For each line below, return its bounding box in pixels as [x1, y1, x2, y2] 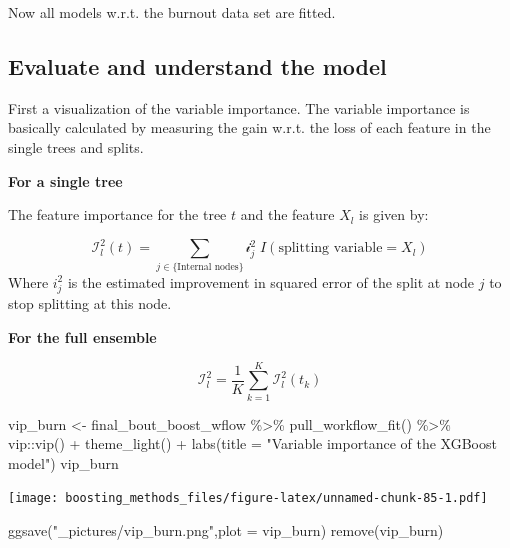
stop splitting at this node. [8, 293, 172, 314]
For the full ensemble [8, 326, 157, 347]
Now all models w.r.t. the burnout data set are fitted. [8, 2, 336, 22]
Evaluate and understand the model [8, 50, 387, 81]
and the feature [240, 204, 335, 225]
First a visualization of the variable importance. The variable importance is [8, 97, 470, 118]
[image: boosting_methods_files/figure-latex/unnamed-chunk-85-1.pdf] [8, 491, 488, 506]
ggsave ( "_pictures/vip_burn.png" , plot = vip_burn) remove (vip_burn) [8, 520, 444, 541]
